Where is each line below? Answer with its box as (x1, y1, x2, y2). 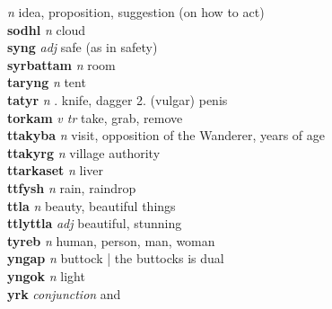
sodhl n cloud (7, 20, 86, 39)
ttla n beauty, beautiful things (7, 196, 176, 215)
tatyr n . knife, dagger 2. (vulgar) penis (7, 90, 228, 109)
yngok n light (7, 266, 85, 285)
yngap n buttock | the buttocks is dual (7, 249, 224, 268)
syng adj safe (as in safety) (7, 38, 158, 57)
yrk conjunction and (7, 284, 121, 303)
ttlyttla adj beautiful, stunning (7, 214, 182, 233)
